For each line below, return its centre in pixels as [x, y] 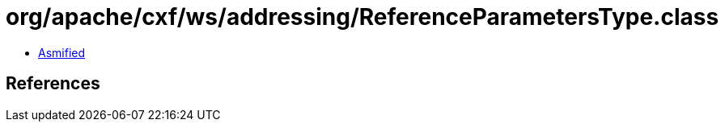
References [53, 84]
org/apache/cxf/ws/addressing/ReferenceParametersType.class [362, 17]
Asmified [62, 52]
